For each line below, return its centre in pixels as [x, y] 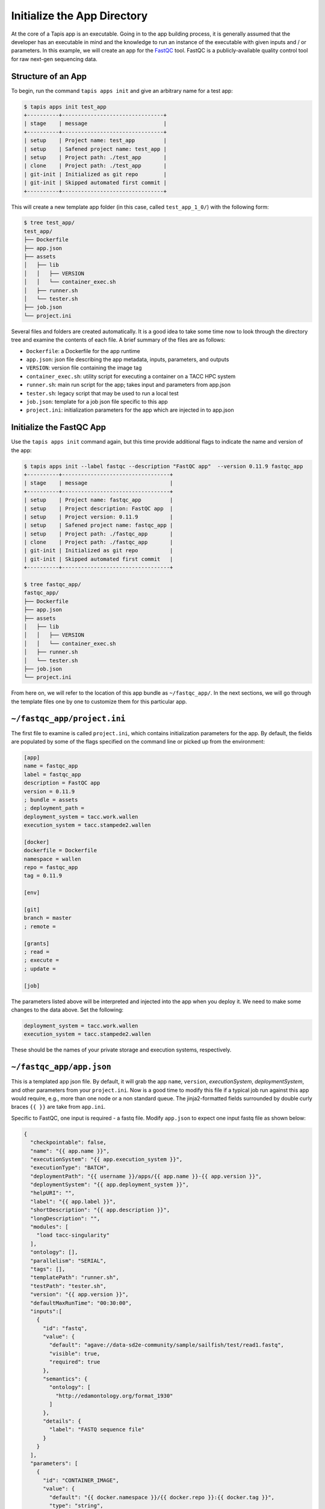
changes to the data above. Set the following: [67, 1010]
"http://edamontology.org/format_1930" [114, 1396]
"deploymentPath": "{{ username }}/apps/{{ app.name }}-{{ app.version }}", [146, 1176]
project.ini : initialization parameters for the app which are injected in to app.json [130, 410]
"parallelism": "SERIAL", [68, 1261]
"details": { [62, 1421]
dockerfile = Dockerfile [60, 850]
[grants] [37, 943]
